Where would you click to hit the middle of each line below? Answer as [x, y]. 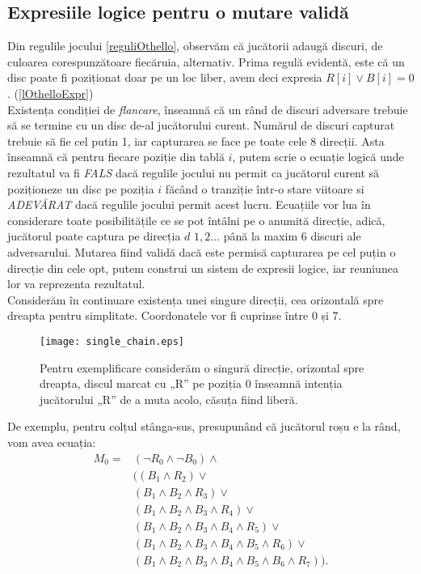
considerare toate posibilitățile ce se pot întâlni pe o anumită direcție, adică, [196, 220]
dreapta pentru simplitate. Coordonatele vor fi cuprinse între [158, 315]
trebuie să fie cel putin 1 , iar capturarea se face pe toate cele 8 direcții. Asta [196, 140]
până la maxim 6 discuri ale [292, 236]
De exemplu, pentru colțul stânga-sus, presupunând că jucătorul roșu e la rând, [204, 426]
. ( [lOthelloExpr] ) [51, 93]
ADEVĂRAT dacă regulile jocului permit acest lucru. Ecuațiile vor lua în [189, 204]
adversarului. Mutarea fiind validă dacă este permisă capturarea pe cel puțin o [202, 251]
